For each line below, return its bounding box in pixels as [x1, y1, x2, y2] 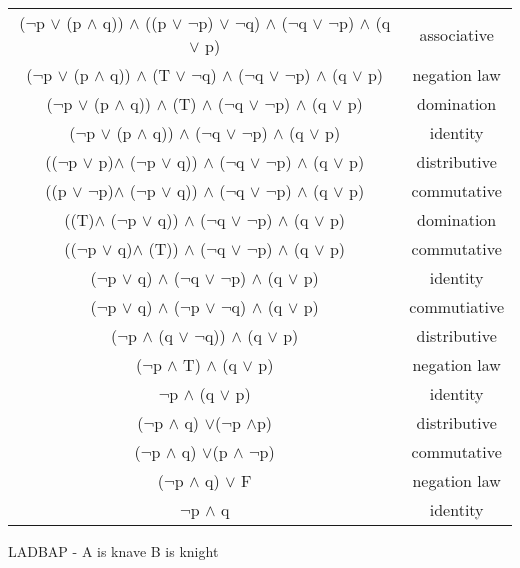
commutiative [409, 295, 504, 318]
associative [419, 22, 494, 46]
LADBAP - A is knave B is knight [8, 541, 219, 561]
